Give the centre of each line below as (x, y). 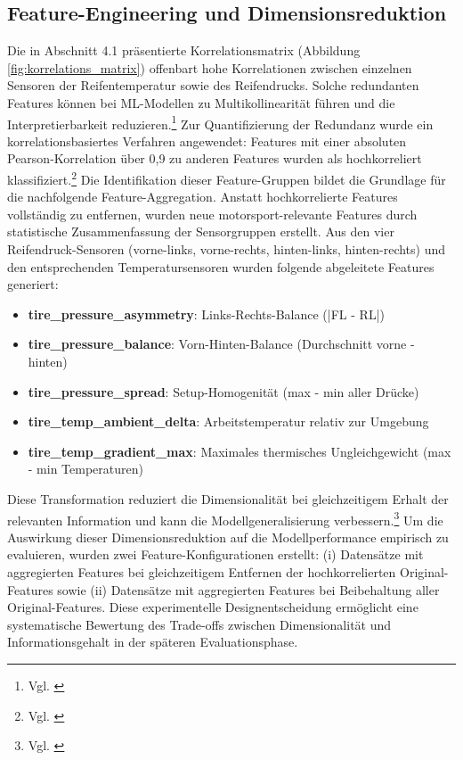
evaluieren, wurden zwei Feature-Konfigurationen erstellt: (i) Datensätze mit (215, 554)
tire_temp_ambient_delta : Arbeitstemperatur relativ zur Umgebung (228, 421)
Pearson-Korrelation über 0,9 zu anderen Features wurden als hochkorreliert (215, 158)
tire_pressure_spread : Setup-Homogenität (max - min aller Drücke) (223, 391)
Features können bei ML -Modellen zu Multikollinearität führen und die (201, 102)
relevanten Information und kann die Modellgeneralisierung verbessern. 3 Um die (225, 518)
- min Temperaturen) (85, 469)
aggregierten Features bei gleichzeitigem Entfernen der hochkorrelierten (202, 572)
